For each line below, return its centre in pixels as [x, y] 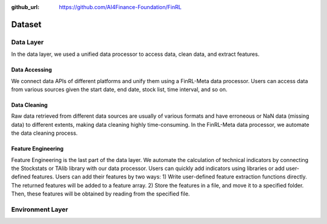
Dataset [26, 24]
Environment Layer [40, 209]
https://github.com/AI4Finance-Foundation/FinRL [120, 7]
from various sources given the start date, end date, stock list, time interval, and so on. [119, 89]
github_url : [25, 7]
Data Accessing [31, 70]
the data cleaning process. [45, 133]
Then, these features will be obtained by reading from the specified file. [101, 194]
